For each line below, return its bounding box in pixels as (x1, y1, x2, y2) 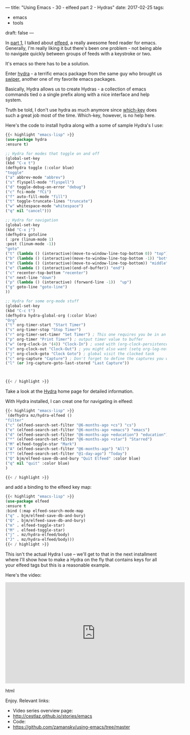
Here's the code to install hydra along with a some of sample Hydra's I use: (5, 122, 164, 128)
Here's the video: (5, 572, 42, 578)
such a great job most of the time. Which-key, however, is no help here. (5, 113, 156, 118)
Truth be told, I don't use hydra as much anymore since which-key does (5, 107, 157, 113)
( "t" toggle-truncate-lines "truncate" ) (5, 199, 93, 204)
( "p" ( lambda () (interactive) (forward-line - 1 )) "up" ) (5, 280, 132, 285)
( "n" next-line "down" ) (5, 275, 56, 280)
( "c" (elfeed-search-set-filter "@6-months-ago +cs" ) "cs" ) (5, 422, 137, 428)
